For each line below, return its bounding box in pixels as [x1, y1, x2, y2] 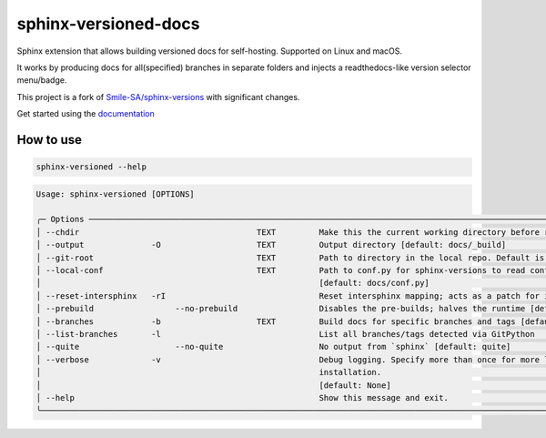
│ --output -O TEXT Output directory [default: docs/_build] [35, 239, 507, 250]
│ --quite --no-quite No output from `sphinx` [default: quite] [35, 341, 511, 352]
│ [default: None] [35, 380, 391, 391]
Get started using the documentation [16, 108, 155, 119]
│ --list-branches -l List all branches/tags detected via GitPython [35, 329, 536, 339]
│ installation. [35, 367, 382, 378]
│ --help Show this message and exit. [35, 392, 450, 402]
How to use [16, 132, 82, 148]
